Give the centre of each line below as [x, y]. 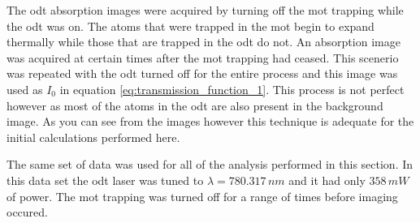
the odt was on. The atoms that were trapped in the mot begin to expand [191, 26]
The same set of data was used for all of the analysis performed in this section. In [210, 164]
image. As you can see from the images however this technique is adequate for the [210, 121]
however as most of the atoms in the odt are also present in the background [195, 105]
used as [25, 89]
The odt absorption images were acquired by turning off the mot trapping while [205, 10]
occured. [27, 212]
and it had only [327, 180]
